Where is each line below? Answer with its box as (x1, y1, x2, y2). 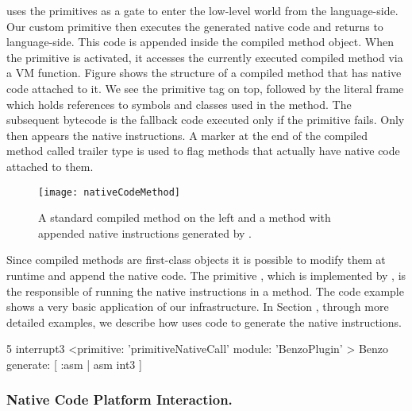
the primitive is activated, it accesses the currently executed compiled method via (6, 48, 403, 65)
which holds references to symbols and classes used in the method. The (6, 95, 352, 112)
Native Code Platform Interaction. (6, 390, 233, 409)
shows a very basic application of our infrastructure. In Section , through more (6, 298, 389, 315)
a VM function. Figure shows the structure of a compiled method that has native (6, 64, 402, 81)
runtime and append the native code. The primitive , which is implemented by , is (6, 266, 406, 283)
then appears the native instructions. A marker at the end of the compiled (6, 126, 368, 143)
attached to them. (6, 157, 94, 174)
